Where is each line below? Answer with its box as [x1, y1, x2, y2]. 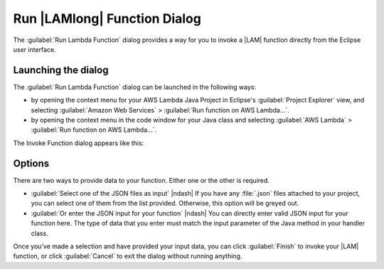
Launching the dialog [13, 64, 109, 76]
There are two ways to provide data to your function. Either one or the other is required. [13, 176, 270, 184]
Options [13, 157, 50, 169]
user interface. [13, 45, 56, 53]
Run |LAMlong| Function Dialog [13, 11, 202, 26]
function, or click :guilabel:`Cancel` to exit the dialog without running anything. [13, 252, 242, 260]
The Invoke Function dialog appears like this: [13, 139, 144, 147]
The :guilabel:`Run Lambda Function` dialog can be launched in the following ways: [13, 83, 256, 91]
